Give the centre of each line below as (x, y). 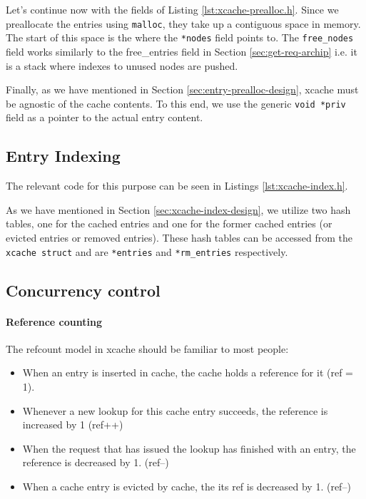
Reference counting (54, 321)
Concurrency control (83, 290)
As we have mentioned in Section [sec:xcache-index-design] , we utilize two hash (178, 209)
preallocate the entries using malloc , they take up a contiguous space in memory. (183, 23)
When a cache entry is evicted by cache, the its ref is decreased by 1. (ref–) (187, 486)
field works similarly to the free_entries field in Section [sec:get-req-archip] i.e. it (182, 51)
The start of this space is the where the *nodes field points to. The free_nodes (180, 37)
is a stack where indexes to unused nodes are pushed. (122, 65)
